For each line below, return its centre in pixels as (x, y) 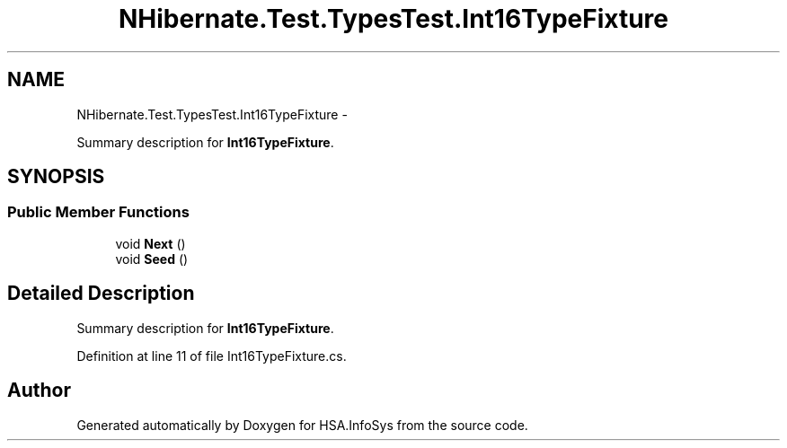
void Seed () (152, 259)
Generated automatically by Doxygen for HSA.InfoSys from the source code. (302, 425)
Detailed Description (101, 294)
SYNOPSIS (56, 177)
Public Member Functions (98, 212)
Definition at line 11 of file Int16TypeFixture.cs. (212, 356)
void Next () (150, 243)
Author (39, 391)
